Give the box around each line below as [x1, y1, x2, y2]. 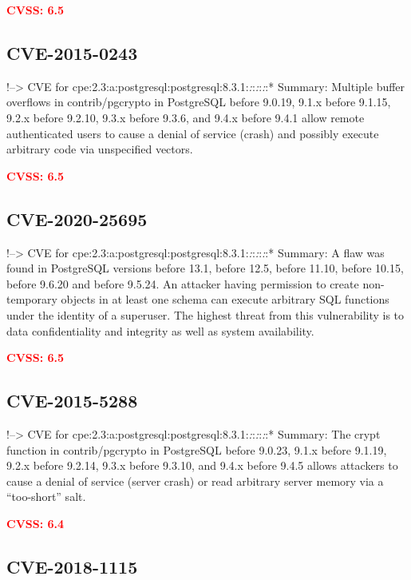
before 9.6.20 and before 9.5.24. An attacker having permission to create [6, 275, 359, 292]
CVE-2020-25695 [6, 206, 148, 231]
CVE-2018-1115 [6, 554, 138, 578]
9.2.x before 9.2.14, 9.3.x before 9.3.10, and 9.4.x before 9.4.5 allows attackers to [6, 457, 398, 474]
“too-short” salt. [6, 488, 86, 505]
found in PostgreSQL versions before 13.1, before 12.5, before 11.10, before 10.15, [6, 260, 404, 276]
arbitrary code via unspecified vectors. [6, 141, 193, 157]
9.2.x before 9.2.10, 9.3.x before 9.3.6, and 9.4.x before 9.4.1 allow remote [6, 109, 365, 125]
